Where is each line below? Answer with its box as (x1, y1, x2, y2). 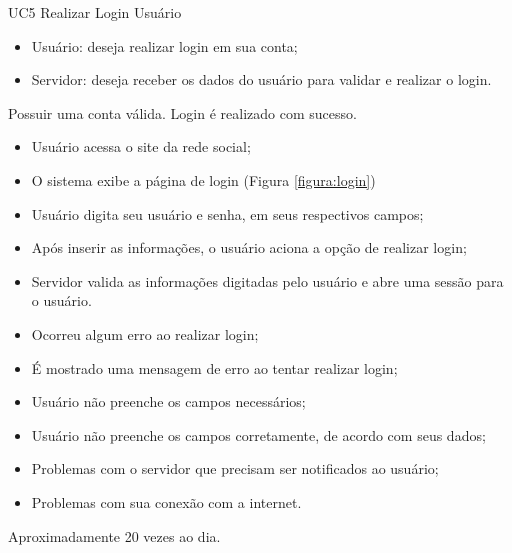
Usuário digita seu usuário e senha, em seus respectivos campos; (31, 203, 424, 224)
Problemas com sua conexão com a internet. (31, 491, 302, 512)
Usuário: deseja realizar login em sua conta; (31, 35, 298, 56)
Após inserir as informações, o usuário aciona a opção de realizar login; (31, 237, 467, 258)
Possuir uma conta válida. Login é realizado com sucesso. (8, 102, 357, 123)
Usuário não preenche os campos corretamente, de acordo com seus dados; (31, 424, 486, 445)
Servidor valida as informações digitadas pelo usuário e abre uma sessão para (31, 270, 504, 291)
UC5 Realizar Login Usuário (8, 2, 182, 22)
